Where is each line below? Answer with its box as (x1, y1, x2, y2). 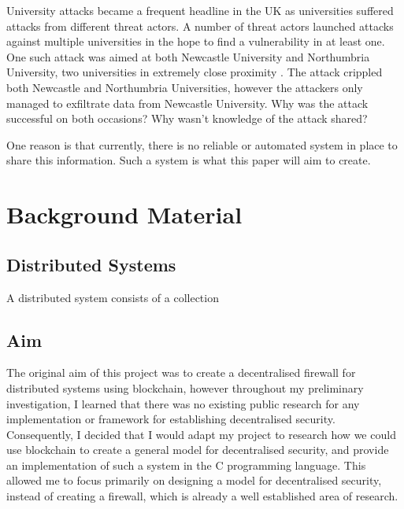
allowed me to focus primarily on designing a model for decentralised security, (6, 472, 382, 489)
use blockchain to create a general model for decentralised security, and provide (6, 441, 389, 458)
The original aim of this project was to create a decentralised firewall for (6, 364, 356, 381)
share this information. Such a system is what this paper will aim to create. (6, 152, 371, 168)
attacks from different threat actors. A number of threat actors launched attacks (6, 17, 394, 34)
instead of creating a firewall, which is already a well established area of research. (6, 488, 398, 504)
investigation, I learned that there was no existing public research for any (6, 395, 360, 411)
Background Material (6, 198, 243, 231)
